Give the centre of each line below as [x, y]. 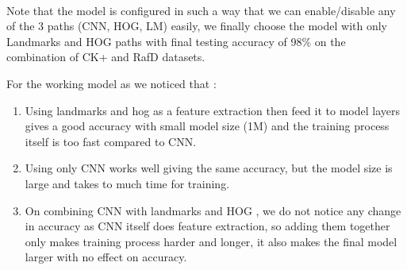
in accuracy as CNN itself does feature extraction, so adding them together [207, 226]
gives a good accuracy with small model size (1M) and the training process [207, 126]
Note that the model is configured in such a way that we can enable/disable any [201, 10]
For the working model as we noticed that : [111, 83]
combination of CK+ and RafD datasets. [106, 57]
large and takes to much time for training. [127, 183]
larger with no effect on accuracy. [106, 257]
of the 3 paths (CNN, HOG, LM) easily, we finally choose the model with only [197, 26]
